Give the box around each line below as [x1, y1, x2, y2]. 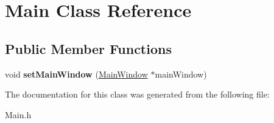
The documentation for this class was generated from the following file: [5, 88, 270, 101]
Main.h [5, 108, 32, 121]
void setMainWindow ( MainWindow [5, 67, 148, 80]
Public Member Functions [5, 39, 172, 58]
